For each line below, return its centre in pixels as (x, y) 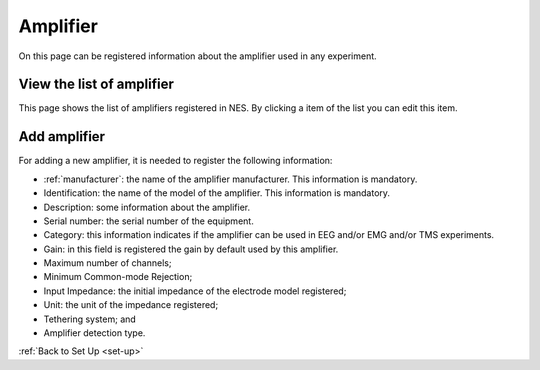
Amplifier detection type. (94, 333)
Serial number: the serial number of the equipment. (148, 221)
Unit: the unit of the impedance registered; (131, 305)
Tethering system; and (90, 319)
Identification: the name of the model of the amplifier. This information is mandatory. (216, 193)
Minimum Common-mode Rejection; (118, 277)
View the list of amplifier (96, 84)
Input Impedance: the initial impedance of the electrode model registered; (195, 291)
